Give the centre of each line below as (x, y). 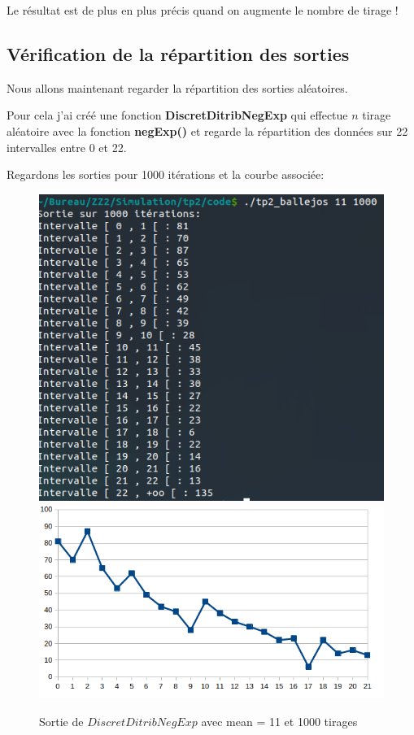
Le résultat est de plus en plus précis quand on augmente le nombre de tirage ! (203, 10)
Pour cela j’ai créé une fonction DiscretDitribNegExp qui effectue (177, 115)
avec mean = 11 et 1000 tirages (279, 721)
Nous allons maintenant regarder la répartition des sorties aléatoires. (177, 87)
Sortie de (61, 721)
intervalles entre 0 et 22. (67, 147)
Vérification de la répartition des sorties (178, 53)
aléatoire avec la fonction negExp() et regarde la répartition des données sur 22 (207, 130)
